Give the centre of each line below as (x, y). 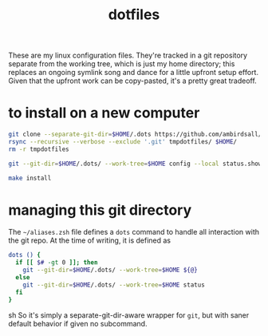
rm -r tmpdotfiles (39, 149)
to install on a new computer (104, 113)
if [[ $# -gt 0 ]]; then (57, 263)
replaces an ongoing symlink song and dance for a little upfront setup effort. (134, 73)
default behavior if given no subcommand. (78, 323)
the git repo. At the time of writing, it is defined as (90, 240)
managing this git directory (100, 210)
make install (30, 178)
